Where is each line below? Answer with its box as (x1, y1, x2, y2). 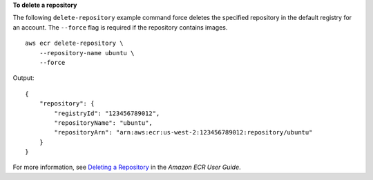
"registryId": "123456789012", (54, 109, 160, 117)
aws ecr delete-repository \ (25, 39, 124, 48)
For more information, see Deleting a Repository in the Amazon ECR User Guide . (12, 163, 241, 172)
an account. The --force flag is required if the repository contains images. (12, 23, 228, 31)
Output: (12, 74, 35, 82)
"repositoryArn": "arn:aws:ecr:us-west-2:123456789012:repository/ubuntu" (54, 128, 313, 137)
